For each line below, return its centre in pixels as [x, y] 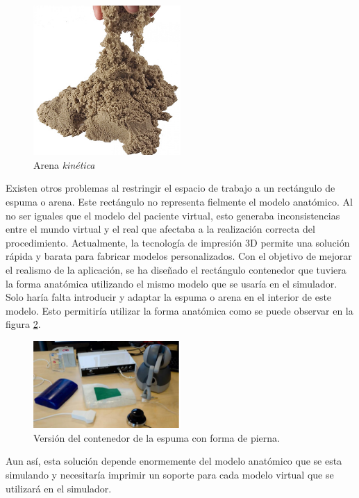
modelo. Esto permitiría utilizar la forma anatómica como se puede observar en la [179, 310]
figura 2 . [23, 324]
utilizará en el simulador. [59, 488]
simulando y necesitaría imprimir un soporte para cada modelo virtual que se [170, 474]
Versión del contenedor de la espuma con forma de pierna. [157, 437]
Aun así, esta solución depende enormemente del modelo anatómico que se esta [174, 461]
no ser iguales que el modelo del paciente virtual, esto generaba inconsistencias [173, 215]
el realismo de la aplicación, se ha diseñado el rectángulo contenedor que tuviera [176, 269]
